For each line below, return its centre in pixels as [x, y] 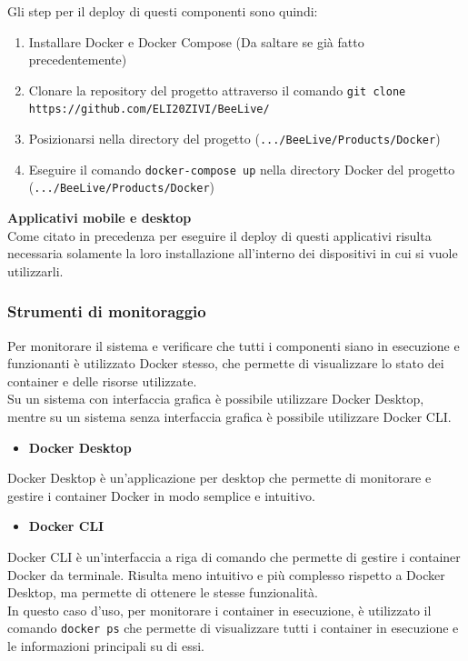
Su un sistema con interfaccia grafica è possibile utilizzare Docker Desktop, [216, 399]
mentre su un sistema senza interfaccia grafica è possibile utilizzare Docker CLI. [229, 417]
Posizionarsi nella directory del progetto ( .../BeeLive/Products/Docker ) [234, 139]
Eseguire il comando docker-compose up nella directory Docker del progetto [242, 169]
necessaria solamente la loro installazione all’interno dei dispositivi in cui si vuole [233, 253]
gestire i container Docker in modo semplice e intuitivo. [161, 495]
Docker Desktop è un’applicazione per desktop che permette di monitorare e [219, 478]
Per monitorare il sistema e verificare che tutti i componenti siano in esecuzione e [234, 345]
